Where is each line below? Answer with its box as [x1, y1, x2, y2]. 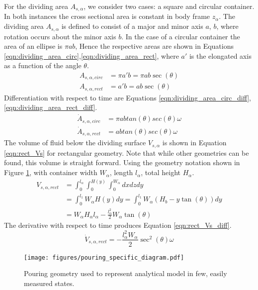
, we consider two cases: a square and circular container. [84, 1, 255, 11]
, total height [141, 167, 181, 178]
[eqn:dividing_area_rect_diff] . [4, 102, 97, 112]
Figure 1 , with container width [4, 167, 97, 178]
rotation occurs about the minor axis [4, 31, 116, 41]
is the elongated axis [189, 50, 252, 61]
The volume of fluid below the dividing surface [4, 137, 146, 148]
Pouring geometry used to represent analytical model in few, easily [24, 268, 227, 279]
